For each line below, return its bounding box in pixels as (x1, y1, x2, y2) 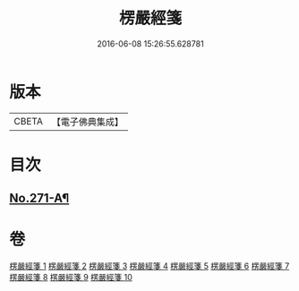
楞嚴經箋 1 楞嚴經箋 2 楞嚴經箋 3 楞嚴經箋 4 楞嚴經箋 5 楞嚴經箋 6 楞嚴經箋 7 (9, 261, 290, 271)
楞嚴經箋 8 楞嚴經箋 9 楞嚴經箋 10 (9, 272, 132, 283)
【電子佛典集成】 (51, 116, 124, 128)
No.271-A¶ (9, 191, 70, 206)
